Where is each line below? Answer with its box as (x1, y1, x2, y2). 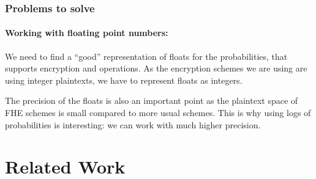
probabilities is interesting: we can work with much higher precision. (5, 118, 261, 131)
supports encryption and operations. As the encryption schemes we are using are (5, 62, 307, 75)
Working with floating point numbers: (5, 26, 168, 39)
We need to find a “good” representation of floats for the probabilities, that (5, 49, 288, 62)
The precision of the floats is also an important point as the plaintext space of (5, 94, 298, 107)
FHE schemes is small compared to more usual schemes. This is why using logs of (5, 106, 311, 119)
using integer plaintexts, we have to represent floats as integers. (5, 73, 243, 86)
